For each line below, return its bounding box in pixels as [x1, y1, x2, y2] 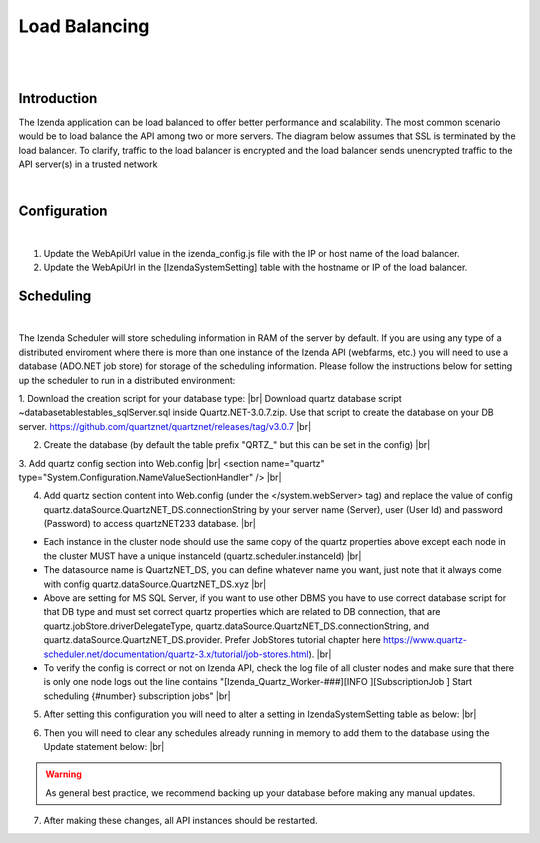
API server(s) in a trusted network [18, 158, 158, 170]
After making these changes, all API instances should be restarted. [43, 815, 319, 827]
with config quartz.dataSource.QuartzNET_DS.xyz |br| [43, 578, 267, 590]
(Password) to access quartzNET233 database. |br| [43, 518, 257, 530]
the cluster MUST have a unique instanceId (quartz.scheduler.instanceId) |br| [43, 550, 362, 562]
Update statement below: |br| [43, 740, 165, 752]
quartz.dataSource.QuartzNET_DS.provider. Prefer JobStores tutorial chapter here [43, 634, 382, 646]
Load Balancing [18, 15, 150, 37]
